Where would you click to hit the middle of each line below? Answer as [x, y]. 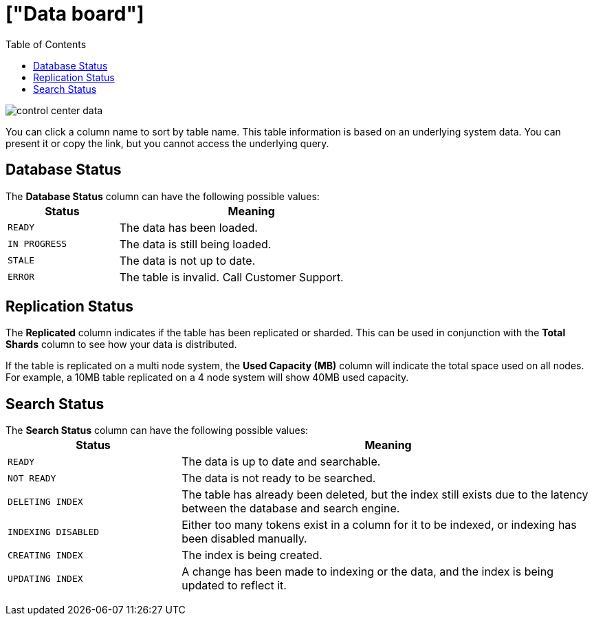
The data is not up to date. [187, 260]
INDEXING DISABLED [54, 532]
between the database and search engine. [291, 509]
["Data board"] [75, 14]
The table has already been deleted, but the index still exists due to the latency [385, 495]
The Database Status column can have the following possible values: [163, 196]
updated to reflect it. [234, 586]
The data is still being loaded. [195, 244]
